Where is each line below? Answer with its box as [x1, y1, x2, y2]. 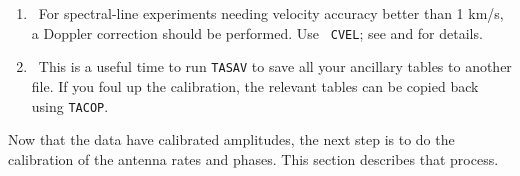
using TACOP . [31, 95, 109, 116]
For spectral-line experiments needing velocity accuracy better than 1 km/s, [38, 3, 504, 23]
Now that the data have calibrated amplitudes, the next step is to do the [8, 129, 455, 150]
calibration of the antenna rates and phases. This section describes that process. [8, 148, 499, 169]
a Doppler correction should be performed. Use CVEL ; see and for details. [31, 22, 483, 43]
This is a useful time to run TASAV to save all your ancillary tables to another [38, 56, 512, 77]
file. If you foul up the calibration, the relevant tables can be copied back [31, 75, 479, 96]
